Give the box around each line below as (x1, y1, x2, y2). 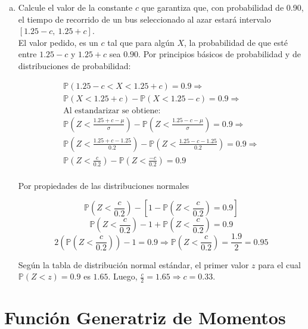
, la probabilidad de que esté (184, 36, 288, 48)
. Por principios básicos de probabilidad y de (138, 48, 301, 60)
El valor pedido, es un (18, 36, 98, 48)
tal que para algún (107, 36, 175, 48)
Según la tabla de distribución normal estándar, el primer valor (18, 258, 249, 271)
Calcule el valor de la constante (18, 1, 133, 13)
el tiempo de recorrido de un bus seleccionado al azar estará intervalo (18, 13, 271, 25)
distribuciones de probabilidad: (18, 59, 131, 72)
